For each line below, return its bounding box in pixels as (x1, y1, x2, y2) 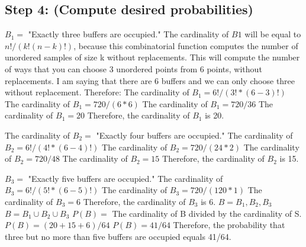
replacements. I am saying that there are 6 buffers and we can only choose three (5, 74, 295, 86)
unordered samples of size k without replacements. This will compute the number (5, 51, 300, 63)
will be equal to (244, 28, 301, 40)
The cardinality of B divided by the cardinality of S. (112, 207, 302, 219)
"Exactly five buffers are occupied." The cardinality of (28, 172, 223, 184)
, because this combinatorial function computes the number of (73, 39, 298, 52)
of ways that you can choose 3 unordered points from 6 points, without (5, 62, 262, 75)
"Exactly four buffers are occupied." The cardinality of (96, 129, 293, 141)
